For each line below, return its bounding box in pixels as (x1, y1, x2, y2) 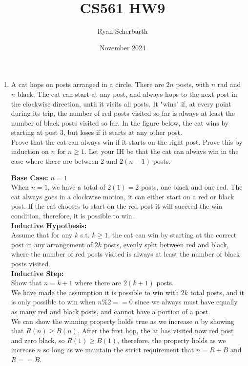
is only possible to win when (11, 297, 96, 307)
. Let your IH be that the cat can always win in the (84, 146, 239, 156)
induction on (11, 146, 49, 156)
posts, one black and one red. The (141, 182, 243, 192)
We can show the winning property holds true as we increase (11, 316, 192, 326)
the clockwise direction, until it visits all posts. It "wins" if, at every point (11, 98, 231, 108)
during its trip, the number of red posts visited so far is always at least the (11, 108, 235, 118)
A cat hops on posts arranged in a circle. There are (11, 79, 164, 89)
